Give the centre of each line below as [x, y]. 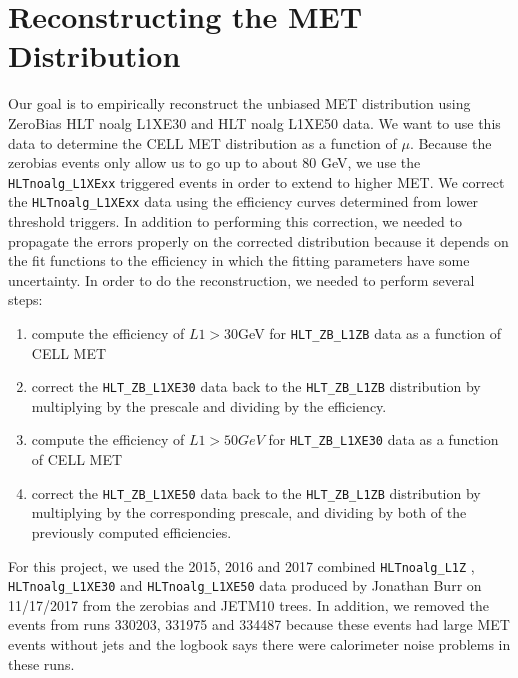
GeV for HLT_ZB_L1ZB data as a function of [370, 332]
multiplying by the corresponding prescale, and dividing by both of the [249, 512]
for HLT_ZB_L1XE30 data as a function [383, 439]
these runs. [41, 663]
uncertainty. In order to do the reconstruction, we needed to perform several [241, 279]
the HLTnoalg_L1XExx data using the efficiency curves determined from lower [243, 201]
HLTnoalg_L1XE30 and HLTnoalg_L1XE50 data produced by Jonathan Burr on [245, 585]
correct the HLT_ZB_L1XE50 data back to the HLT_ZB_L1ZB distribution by [256, 492]
